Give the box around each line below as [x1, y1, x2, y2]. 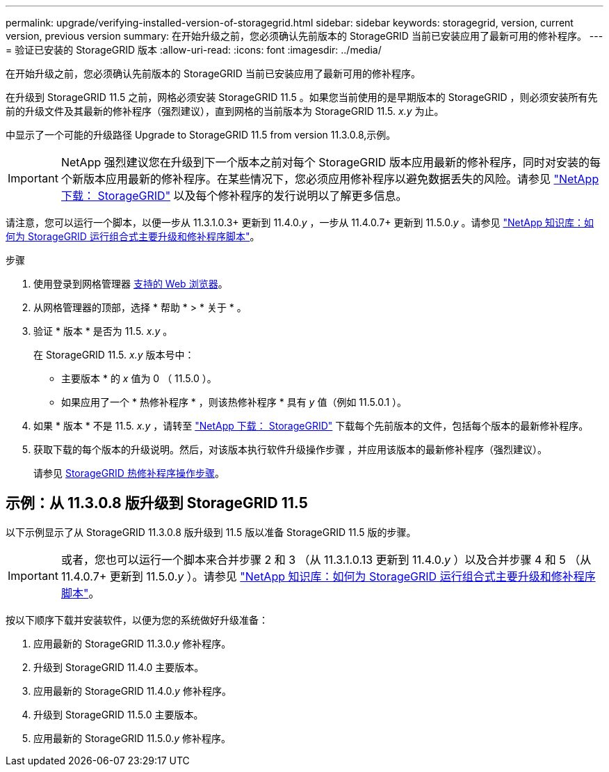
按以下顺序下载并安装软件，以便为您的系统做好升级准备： [6, 613, 268, 626]
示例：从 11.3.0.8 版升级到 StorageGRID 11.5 [6, 494, 308, 512]
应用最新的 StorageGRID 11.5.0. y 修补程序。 [33, 732, 232, 744]
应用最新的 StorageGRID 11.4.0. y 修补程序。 [33, 684, 232, 697]
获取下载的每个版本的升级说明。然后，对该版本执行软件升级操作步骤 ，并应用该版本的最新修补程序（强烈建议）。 [33, 443, 547, 455]
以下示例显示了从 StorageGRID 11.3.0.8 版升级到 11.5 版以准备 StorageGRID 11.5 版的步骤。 [6, 526, 416, 538]
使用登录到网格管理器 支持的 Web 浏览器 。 [33, 278, 228, 290]
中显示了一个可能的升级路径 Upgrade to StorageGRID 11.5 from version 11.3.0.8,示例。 [6, 129, 396, 141]
